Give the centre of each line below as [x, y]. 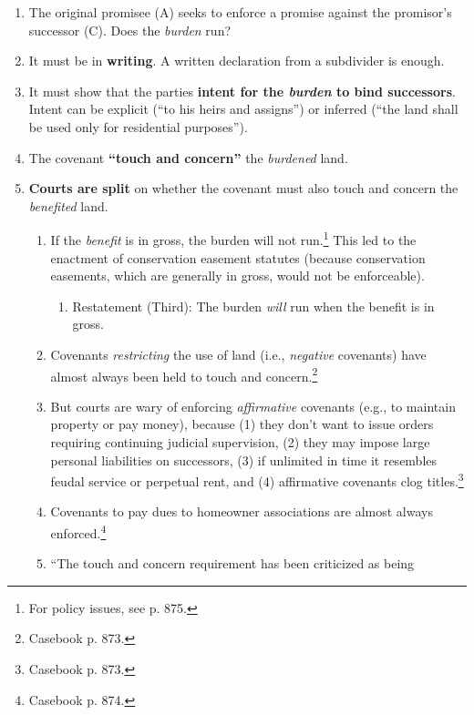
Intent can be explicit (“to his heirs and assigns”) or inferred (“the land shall [243, 109]
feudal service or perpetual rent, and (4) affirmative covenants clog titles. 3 [257, 480]
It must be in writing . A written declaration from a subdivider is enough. [237, 61]
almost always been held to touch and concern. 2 [184, 374]
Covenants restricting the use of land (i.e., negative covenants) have [238, 354]
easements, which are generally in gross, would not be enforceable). [237, 276]
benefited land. [68, 205]
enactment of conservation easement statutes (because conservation [238, 257]
